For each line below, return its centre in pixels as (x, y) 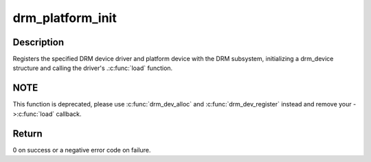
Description (38, 42)
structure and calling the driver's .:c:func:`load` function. (93, 68)
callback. (69, 114)
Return (27, 134)
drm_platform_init (65, 18)
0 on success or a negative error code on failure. (82, 150)
